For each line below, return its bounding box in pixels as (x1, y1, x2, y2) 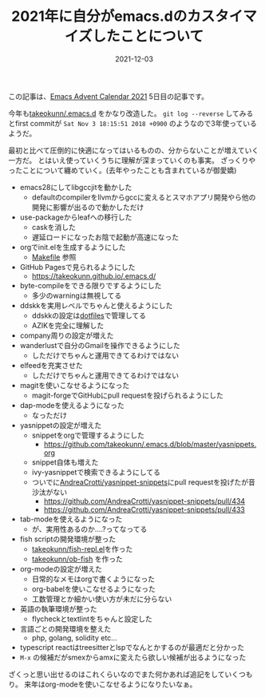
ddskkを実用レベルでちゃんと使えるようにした (19, 300, 173, 310)
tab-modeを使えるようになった (19, 514, 123, 524)
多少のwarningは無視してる (31, 291, 122, 300)
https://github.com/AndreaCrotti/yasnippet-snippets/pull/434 (43, 496, 246, 505)
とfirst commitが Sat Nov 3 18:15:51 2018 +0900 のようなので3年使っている (8, 118, 258, 128)
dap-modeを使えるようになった (19, 400, 125, 410)
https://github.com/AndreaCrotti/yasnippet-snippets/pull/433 (43, 505, 245, 514)
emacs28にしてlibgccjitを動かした (19, 182, 132, 192)
